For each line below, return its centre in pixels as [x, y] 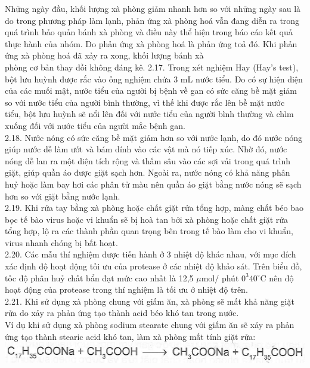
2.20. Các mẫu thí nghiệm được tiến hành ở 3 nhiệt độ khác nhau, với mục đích [151, 254]
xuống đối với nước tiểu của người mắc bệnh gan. [95, 125]
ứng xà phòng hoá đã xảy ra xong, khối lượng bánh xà [104, 55]
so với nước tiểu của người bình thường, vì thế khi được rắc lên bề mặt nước [145, 102]
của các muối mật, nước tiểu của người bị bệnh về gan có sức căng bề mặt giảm [151, 91]
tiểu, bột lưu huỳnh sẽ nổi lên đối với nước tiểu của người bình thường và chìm [149, 114]
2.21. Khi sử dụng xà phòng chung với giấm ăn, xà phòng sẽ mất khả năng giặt [150, 301]
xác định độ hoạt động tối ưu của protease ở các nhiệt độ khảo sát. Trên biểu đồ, [154, 266]
